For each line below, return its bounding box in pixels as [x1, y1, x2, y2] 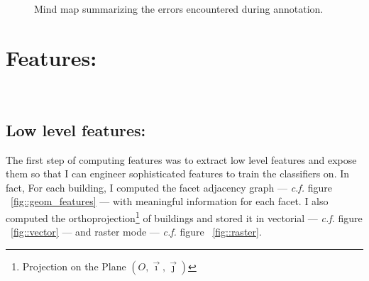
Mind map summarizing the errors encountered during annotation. [34, 1, 324, 16]
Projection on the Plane [22, 258, 126, 273]
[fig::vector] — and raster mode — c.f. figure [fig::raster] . [11, 224, 262, 239]
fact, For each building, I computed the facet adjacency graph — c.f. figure [6, 180, 332, 194]
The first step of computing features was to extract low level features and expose [6, 152, 357, 167]
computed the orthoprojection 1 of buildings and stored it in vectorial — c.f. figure [6, 208, 363, 225]
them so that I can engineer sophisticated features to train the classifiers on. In [6, 166, 350, 181]
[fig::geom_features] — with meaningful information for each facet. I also [11, 194, 329, 209]
